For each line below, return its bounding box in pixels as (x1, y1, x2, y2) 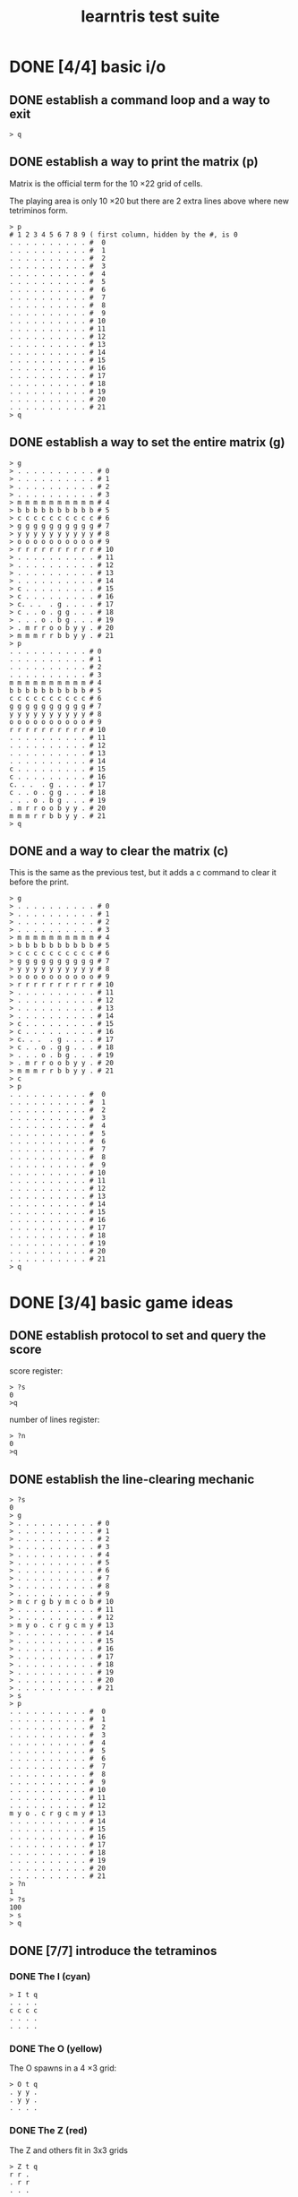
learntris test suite (80, 6, 221, 27)
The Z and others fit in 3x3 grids (9, 2144, 128, 2156)
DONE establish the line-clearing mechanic (9, 1471, 255, 1486)
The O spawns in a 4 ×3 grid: (9, 2063, 117, 2073)
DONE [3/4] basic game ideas (9, 1292, 234, 1313)
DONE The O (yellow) (9, 2042, 103, 2055)
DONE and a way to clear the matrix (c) (9, 844, 229, 859)
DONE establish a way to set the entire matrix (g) (9, 435, 285, 450)
